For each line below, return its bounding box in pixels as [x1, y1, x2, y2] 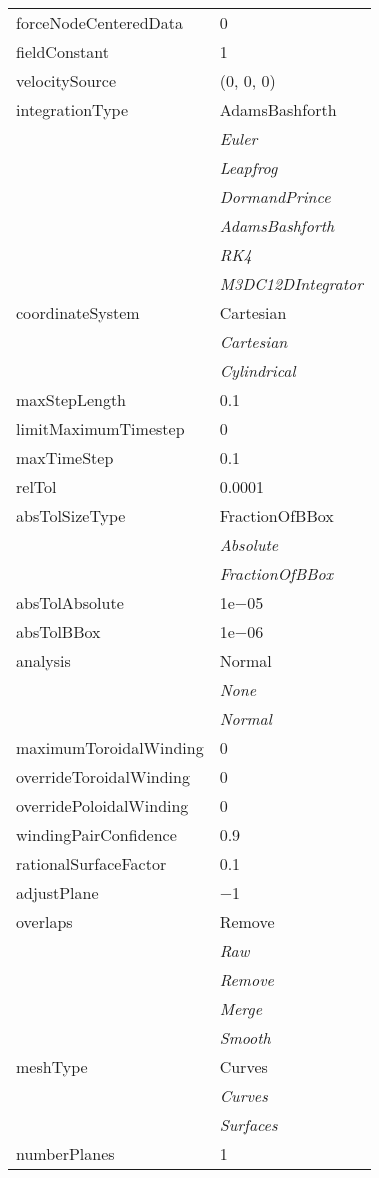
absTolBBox [16, 620, 101, 643]
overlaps [16, 910, 73, 933]
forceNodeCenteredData [16, 11, 183, 34]
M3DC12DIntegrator [219, 272, 363, 295]
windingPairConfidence [16, 823, 177, 846]
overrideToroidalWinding [16, 765, 190, 788]
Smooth [219, 1026, 271, 1049]
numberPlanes [16, 1142, 115, 1165]
